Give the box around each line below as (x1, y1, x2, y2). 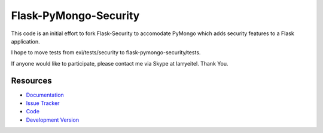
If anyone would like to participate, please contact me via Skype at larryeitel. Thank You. (11, 60, 228, 67)
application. (11, 38, 40, 45)
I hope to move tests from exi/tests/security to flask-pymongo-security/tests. (11, 49, 201, 56)
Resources (11, 75, 52, 86)
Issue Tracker (26, 100, 60, 107)
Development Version (26, 116, 80, 123)
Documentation (26, 91, 64, 98)
